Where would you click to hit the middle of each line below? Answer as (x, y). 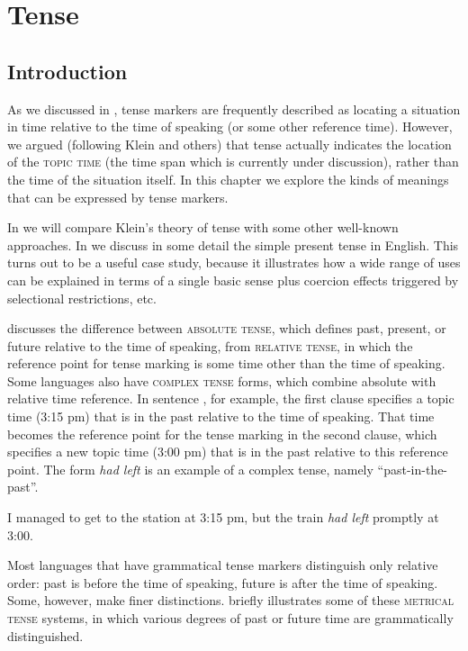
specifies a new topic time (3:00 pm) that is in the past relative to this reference (228, 452)
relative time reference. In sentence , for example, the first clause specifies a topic (231, 398)
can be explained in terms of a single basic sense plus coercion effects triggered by (233, 280)
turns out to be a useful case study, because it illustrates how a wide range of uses (234, 262)
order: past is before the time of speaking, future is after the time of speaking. (223, 582)
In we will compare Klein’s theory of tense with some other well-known (203, 227)
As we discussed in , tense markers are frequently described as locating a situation (234, 108)
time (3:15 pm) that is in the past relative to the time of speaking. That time (221, 416)
